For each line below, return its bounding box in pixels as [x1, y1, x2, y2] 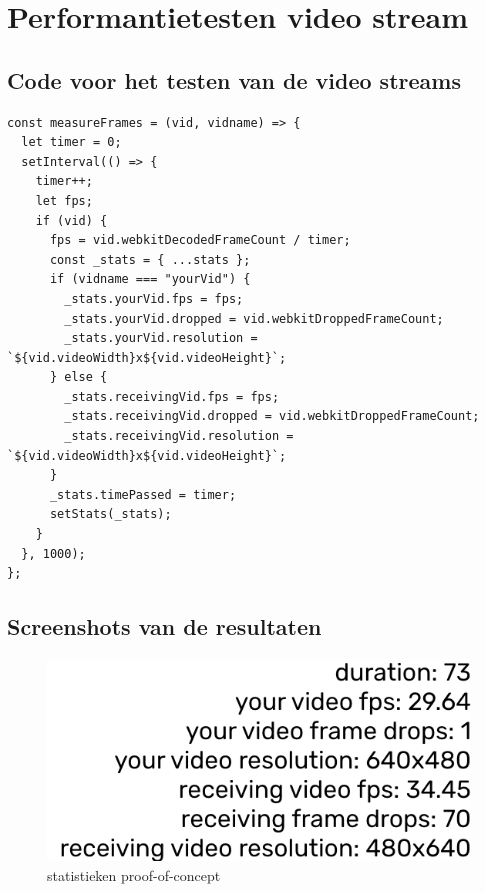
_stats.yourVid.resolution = [64, 331, 258, 346]
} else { [49, 370, 108, 385]
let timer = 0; [21, 135, 122, 150]
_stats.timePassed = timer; [49, 487, 237, 502]
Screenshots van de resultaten [7, 611, 322, 642]
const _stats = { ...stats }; [49, 252, 251, 267]
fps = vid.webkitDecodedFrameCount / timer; [49, 233, 351, 248]
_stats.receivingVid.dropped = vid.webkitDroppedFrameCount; [64, 409, 480, 424]
